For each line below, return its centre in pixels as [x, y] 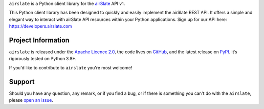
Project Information [39, 40]
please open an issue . [31, 100]
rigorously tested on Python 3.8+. [43, 59]
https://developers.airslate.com [41, 26]
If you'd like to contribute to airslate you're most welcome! [71, 67]
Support [22, 81]
